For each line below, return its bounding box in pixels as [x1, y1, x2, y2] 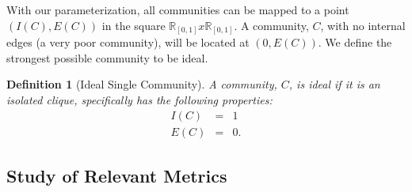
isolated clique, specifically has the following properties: [6, 91, 273, 107]
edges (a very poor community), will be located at [6, 34, 250, 51]
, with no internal [320, 17, 406, 33]
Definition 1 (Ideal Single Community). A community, [6, 76, 277, 92]
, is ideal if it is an [288, 76, 380, 92]
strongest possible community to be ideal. [6, 49, 208, 66]
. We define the [318, 34, 392, 51]
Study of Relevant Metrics [6, 163, 227, 187]
